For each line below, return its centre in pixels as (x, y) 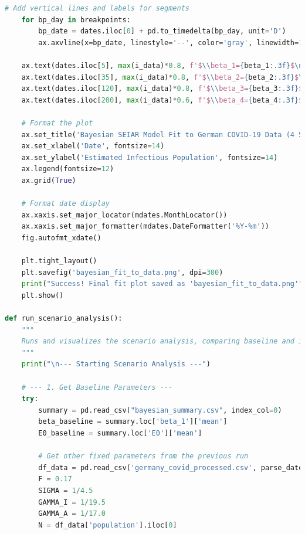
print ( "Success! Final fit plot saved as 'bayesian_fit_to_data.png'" (162, 284)
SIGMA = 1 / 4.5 (66, 490)
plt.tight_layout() (59, 261)
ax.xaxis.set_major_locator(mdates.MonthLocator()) (124, 215)
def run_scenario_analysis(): (64, 319)
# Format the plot (57, 123)
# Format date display (65, 204)
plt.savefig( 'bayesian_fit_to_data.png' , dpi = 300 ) (122, 272)
